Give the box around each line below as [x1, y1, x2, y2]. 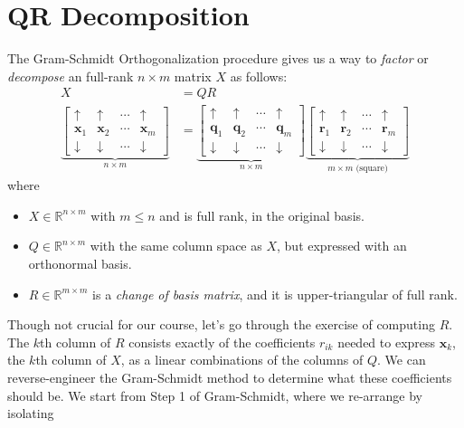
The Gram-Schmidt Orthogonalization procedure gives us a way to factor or [7, 49, 429, 68]
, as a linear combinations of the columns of [120, 350, 364, 369]
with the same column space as [90, 236, 262, 255]
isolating [7, 404, 54, 423]
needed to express [337, 332, 436, 351]
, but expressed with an [277, 236, 407, 255]
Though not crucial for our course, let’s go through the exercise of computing [7, 315, 435, 334]
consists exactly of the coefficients [128, 332, 316, 351]
